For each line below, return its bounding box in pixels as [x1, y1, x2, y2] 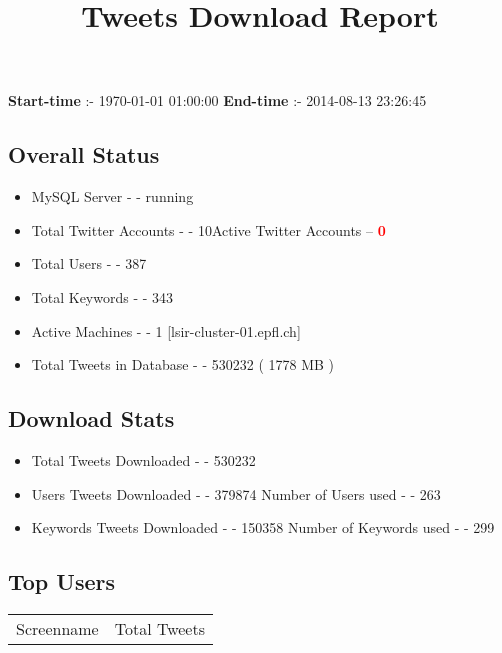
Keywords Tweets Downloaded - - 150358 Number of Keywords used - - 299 [31, 517, 495, 538]
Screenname [16, 616, 99, 640]
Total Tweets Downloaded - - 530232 [31, 449, 256, 470]
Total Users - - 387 [31, 253, 147, 274]
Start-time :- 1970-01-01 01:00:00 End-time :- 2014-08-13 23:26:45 [8, 90, 427, 111]
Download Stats [8, 403, 175, 434]
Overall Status [8, 139, 160, 170]
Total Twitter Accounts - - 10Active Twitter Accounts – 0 [31, 219, 386, 240]
